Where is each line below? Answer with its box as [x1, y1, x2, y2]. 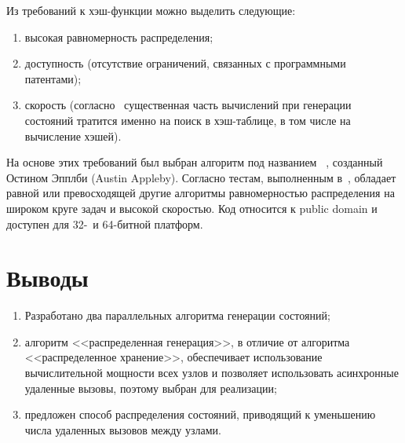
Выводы [6, 262, 89, 294]
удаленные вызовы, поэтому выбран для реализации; [24, 379, 277, 396]
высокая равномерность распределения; [24, 28, 213, 45]
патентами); [24, 70, 82, 86]
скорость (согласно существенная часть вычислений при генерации [24, 97, 352, 113]
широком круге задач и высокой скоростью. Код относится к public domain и [6, 200, 378, 216]
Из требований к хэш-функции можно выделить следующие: [6, 2, 296, 18]
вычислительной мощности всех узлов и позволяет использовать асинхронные [24, 364, 399, 381]
